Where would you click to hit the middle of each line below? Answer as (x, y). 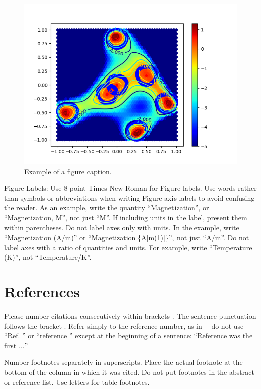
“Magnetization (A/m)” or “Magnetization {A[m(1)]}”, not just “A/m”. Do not (127, 237)
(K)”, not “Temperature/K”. (48, 257)
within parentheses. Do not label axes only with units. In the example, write (122, 227)
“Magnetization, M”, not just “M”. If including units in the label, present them (126, 217)
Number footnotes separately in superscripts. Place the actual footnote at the (123, 362)
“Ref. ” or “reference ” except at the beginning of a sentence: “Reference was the (128, 335)
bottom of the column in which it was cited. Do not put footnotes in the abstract (129, 372)
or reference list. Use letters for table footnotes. (77, 382)
